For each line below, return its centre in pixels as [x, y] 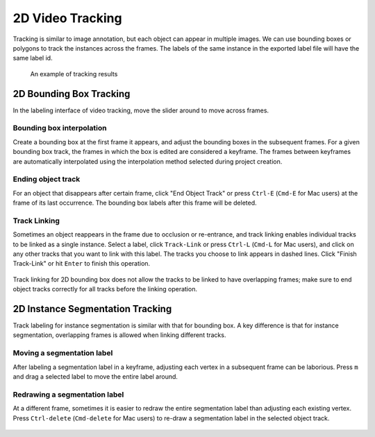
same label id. [33, 58]
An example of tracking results [74, 74]
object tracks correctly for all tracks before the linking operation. [105, 289]
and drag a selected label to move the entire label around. [95, 377]
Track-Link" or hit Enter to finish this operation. [82, 264]
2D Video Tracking [67, 18]
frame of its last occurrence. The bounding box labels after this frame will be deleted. [135, 203]
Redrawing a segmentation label [68, 394]
